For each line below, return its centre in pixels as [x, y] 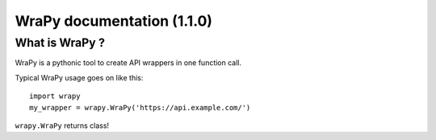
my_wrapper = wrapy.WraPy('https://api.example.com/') [140, 107]
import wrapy [55, 96]
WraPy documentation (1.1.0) [114, 21]
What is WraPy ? [60, 43]
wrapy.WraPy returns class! [62, 126]
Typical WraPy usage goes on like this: [79, 77]
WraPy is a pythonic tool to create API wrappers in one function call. [128, 63]
